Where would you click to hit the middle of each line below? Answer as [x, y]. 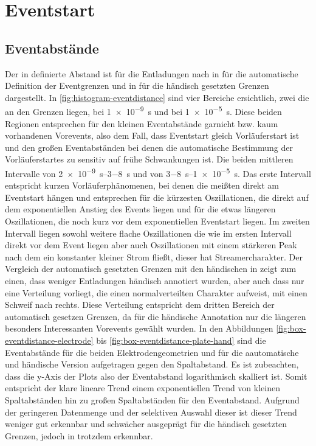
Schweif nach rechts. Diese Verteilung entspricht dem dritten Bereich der [140, 305]
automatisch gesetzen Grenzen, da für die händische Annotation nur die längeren [156, 316]
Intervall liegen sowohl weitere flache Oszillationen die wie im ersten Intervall [148, 233]
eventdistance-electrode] [49, 340]
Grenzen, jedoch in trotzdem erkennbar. [79, 435]
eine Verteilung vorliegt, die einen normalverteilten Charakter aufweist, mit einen [156, 292]
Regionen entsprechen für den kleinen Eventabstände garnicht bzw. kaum [142, 123]
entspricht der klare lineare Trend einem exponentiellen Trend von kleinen [143, 388]
